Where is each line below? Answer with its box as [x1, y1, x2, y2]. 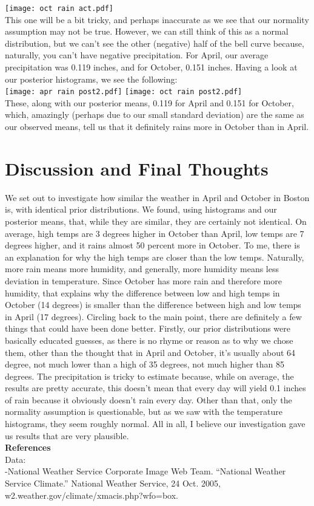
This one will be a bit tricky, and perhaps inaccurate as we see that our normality [5, 13, 309, 26]
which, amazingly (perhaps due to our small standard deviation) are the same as [5, 108, 304, 121]
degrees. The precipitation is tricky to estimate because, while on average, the [5, 369, 294, 382]
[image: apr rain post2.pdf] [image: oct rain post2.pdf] [5, 87, 242, 97]
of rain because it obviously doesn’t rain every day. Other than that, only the [5, 393, 292, 406]
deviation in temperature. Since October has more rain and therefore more [5, 274, 282, 287]
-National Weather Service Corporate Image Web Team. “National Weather [5, 465, 286, 477]
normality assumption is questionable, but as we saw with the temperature [5, 405, 282, 418]
